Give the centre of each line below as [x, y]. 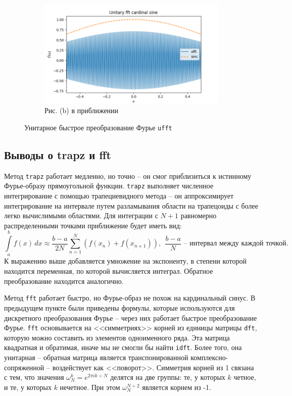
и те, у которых [28, 387]
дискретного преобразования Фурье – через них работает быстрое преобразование [131, 317]
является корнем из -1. [177, 387]
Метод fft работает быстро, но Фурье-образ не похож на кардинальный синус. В [130, 298]
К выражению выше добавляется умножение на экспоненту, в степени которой [125, 261]
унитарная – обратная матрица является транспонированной [96, 357]
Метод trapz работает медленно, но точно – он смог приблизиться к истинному [128, 176]
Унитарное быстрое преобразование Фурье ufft [98, 127]
